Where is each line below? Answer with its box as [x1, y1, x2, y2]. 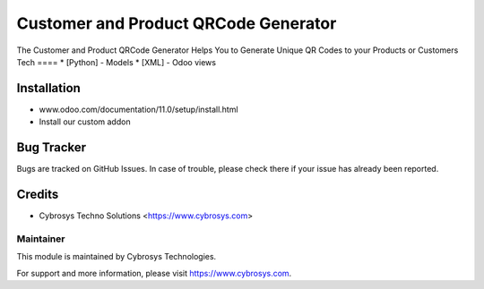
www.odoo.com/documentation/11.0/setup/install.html [39, 104, 238, 115]
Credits [16, 186, 59, 201]
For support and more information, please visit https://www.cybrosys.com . [16, 268, 292, 278]
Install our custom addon [39, 116, 131, 127]
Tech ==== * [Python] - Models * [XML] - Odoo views [16, 56, 217, 67]
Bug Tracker [16, 140, 87, 156]
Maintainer [16, 233, 65, 245]
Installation [16, 81, 81, 96]
